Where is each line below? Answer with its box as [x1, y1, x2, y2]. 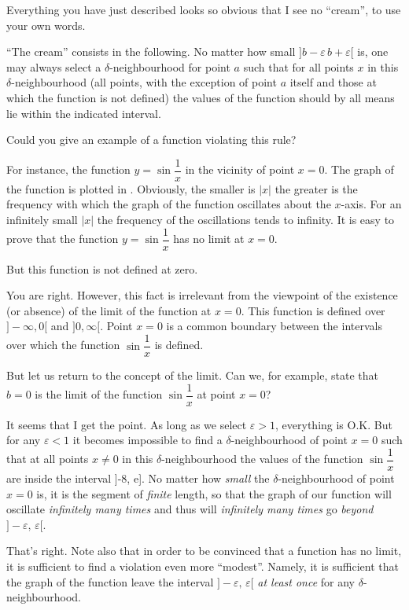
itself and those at [289, 74, 377, 90]
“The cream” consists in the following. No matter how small [6, 43, 296, 60]
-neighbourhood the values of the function [161, 450, 363, 467]
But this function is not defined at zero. [6, 260, 198, 277]
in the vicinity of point [185, 161, 295, 178]
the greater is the [275, 180, 358, 197]
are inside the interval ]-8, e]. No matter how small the [6, 470, 270, 486]
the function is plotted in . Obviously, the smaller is [6, 180, 256, 197]
